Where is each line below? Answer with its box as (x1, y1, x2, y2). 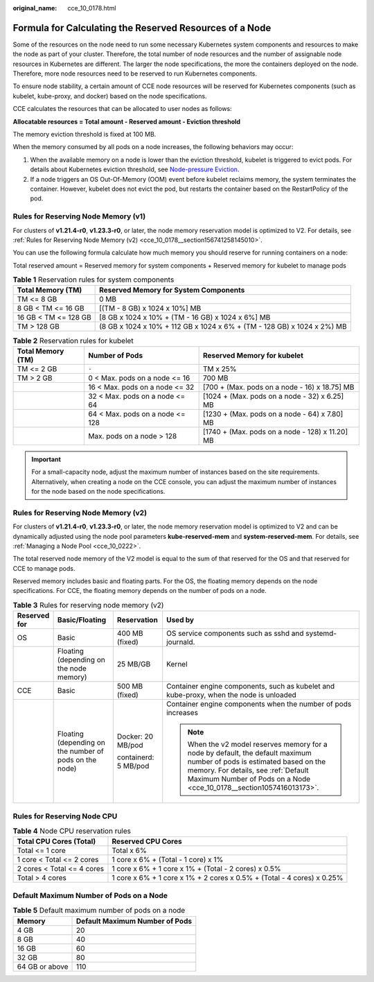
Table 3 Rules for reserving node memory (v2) (12, 601, 164, 610)
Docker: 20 (116, 732, 154, 741)
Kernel (166, 660, 188, 669)
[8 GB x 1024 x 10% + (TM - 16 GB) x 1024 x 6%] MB (99, 313, 271, 322)
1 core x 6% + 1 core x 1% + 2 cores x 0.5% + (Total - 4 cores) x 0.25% (112, 873, 344, 883)
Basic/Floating (57, 615, 107, 625)
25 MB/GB (116, 660, 151, 669)
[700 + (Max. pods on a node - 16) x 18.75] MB (202, 382, 355, 392)
